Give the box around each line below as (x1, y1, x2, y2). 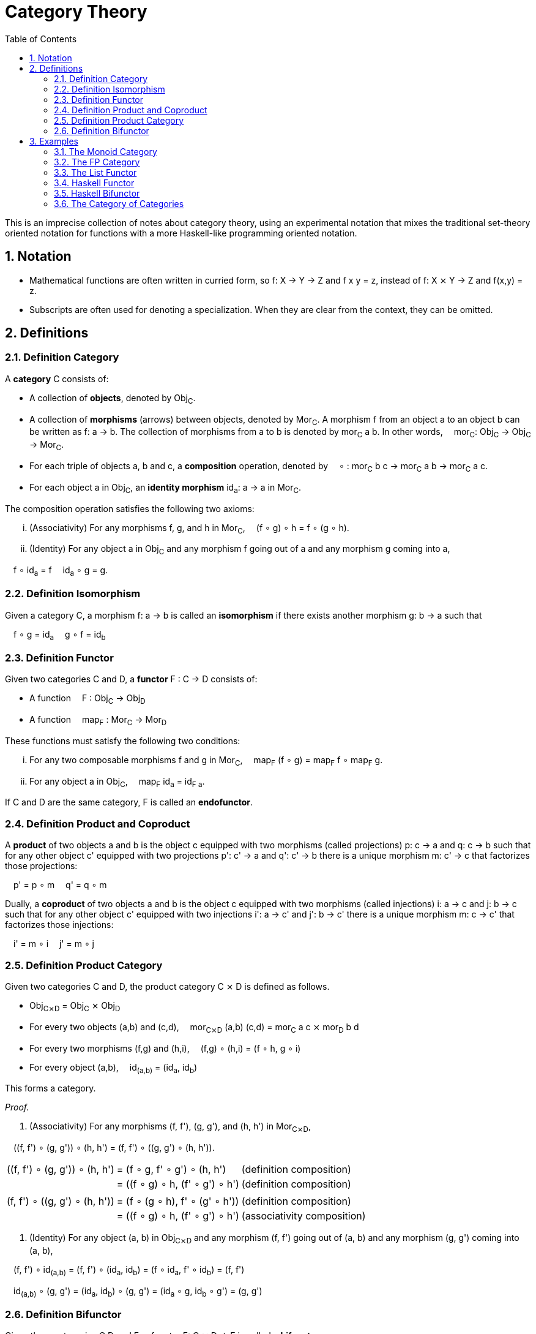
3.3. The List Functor (54, 167, 137, 178)
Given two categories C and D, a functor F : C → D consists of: (5, 674, 258, 685)
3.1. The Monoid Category (54, 146, 157, 157)
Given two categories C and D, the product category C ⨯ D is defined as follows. (5, 981, 330, 992)
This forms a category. (5, 1083, 96, 1094)
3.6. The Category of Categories (54, 198, 184, 209)
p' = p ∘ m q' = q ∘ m (13, 880, 107, 891)
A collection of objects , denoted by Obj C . (29, 392, 196, 405)
